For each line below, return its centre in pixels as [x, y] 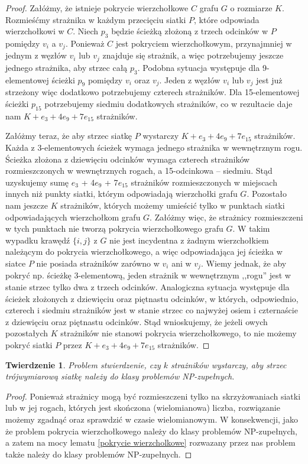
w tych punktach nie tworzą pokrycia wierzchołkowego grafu [114, 228]
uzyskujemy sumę [37, 182]
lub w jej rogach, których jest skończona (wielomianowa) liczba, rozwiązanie [143, 408]
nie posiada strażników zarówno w [98, 263]
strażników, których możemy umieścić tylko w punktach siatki [173, 205]
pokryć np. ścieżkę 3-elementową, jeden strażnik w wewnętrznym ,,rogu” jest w [148, 275]
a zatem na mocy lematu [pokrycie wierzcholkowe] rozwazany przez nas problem [150, 442]
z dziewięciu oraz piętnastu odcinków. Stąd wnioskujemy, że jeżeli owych [137, 321]
